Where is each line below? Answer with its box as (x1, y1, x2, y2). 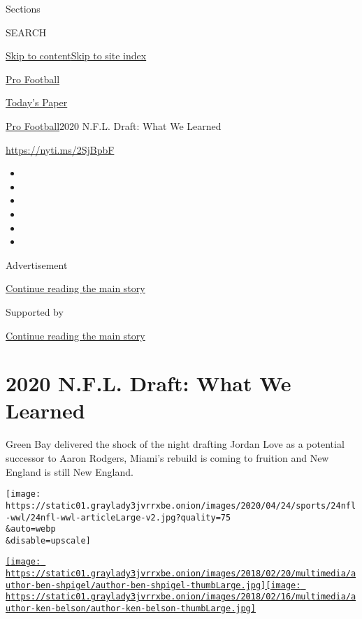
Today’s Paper (6, 95, 68, 110)
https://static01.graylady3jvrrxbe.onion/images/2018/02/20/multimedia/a (6, 569, 356, 579)
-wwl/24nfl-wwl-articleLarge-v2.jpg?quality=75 (6, 512, 231, 523)
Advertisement (6, 257, 68, 272)
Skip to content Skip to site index (6, 48, 147, 63)
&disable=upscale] (6, 535, 91, 546)
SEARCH (6, 24, 47, 39)
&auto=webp (6, 524, 56, 534)
